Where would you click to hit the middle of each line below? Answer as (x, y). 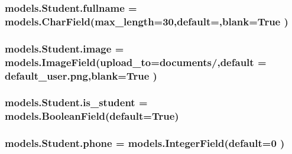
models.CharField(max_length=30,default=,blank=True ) (147, 21)
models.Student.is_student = (76, 102)
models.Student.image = (64, 48)
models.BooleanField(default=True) (92, 116)
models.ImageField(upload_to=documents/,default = (136, 62)
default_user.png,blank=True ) (81, 75)
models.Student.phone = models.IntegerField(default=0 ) (145, 143)
